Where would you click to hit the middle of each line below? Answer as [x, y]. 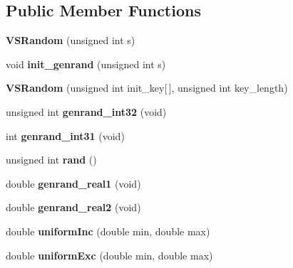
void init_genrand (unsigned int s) [86, 64]
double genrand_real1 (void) [73, 183]
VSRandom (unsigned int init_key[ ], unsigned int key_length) [147, 88]
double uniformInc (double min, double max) [108, 231]
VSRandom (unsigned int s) [71, 40]
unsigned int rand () [51, 160]
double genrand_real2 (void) [73, 207]
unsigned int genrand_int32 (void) [86, 111]
